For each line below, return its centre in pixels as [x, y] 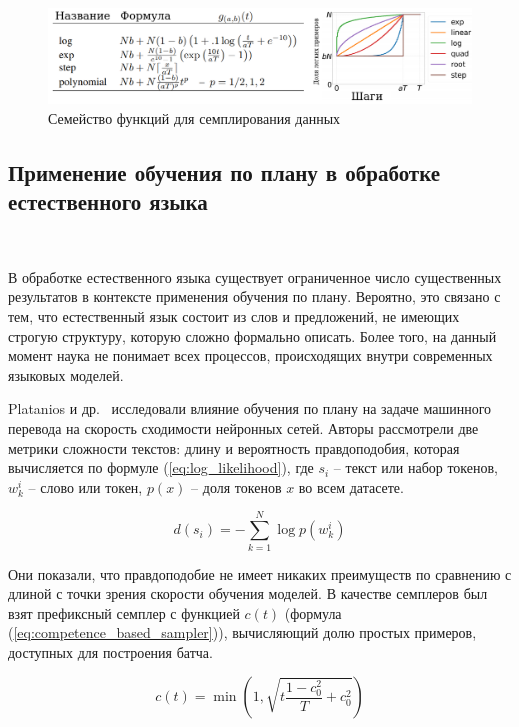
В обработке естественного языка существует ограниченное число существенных [255, 276]
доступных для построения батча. [110, 651]
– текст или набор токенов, [416, 467]
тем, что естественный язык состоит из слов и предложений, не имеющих [234, 316]
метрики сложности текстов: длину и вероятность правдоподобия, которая [234, 447]
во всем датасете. [351, 486]
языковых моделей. [66, 374]
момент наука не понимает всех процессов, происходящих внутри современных [250, 355]
